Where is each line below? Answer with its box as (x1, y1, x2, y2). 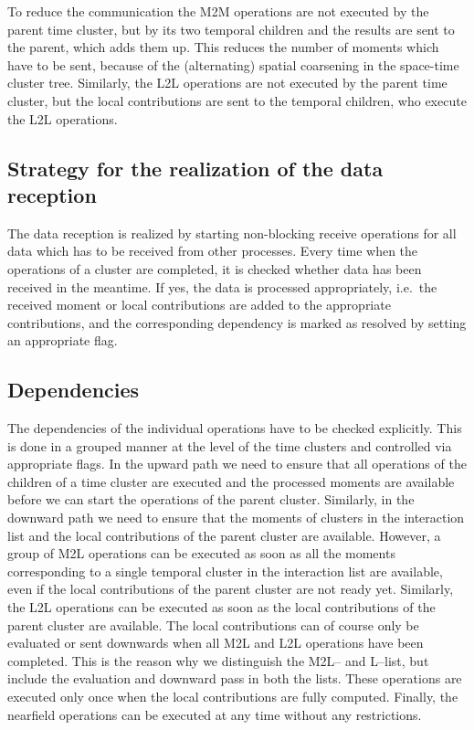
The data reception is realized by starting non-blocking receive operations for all (7, 223, 457, 242)
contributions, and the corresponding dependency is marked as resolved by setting (7, 312, 467, 332)
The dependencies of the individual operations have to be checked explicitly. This (7, 418, 462, 438)
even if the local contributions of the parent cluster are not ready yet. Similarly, (7, 579, 454, 598)
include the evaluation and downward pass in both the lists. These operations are (7, 669, 462, 688)
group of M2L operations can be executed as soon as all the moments (7, 544, 395, 563)
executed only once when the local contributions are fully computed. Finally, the (7, 687, 458, 706)
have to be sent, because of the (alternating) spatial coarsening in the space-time (7, 55, 459, 74)
